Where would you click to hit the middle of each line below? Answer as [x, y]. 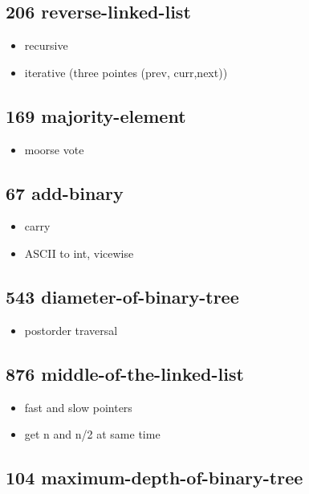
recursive [46, 45]
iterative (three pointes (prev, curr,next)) [126, 72]
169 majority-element [96, 115]
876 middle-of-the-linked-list [125, 373]
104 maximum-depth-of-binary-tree [154, 478]
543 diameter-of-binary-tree [122, 296]
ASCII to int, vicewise [79, 253]
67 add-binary [65, 192]
